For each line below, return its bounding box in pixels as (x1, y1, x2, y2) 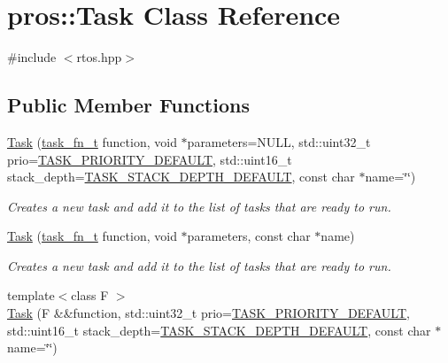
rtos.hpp (76, 48, 122, 66)
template (7, 286, 55, 305)
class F (71, 286, 109, 305)
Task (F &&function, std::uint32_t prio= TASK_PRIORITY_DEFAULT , (7, 304, 410, 322)
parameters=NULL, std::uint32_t (187, 132, 371, 151)
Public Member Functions (7, 91, 250, 119)
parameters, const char (187, 227, 311, 245)
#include (7, 48, 57, 66)
